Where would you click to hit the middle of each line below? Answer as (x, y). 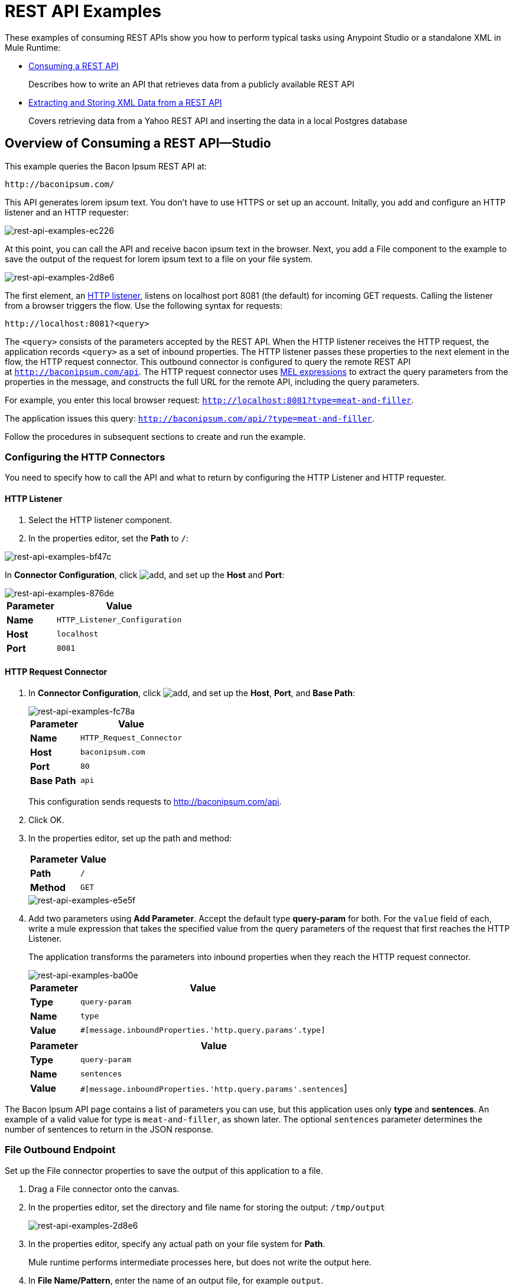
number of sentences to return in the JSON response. (109, 1129)
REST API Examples (83, 11)
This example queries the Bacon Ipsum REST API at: (106, 166)
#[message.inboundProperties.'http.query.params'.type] (203, 1030)
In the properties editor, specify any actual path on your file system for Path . (177, 1243)
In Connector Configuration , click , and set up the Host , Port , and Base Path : (192, 693)
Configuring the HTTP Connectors (85, 457)
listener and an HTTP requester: (67, 212)
